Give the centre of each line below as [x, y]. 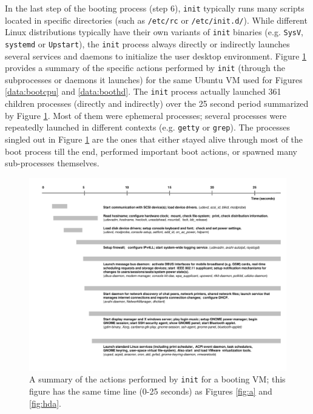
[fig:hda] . [45, 403]
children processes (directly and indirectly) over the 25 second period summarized [157, 103]
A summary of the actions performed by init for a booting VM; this [157, 379]
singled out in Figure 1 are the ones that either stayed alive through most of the [154, 139]
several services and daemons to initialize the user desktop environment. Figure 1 [156, 56]
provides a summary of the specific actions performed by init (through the [145, 68]
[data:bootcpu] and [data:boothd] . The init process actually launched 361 [143, 91]
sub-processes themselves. [52, 163]
